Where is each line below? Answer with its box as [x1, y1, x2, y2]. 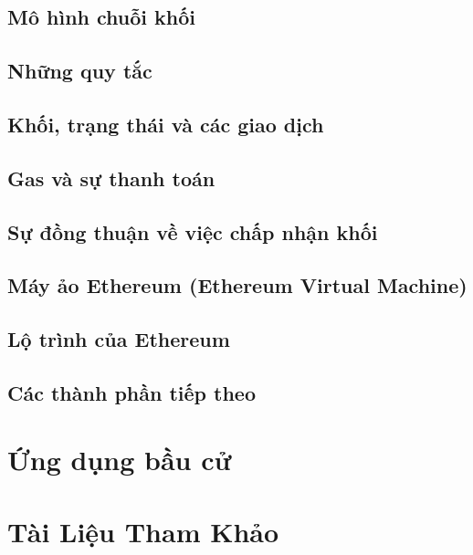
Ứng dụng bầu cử [7, 441, 232, 478]
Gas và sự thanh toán [7, 163, 215, 192]
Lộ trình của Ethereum [7, 325, 230, 353]
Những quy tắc [7, 57, 152, 85]
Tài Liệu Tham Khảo [7, 512, 279, 550]
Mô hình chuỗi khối [7, 3, 196, 31]
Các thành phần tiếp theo [7, 378, 256, 406]
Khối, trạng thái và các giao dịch [7, 110, 324, 138]
